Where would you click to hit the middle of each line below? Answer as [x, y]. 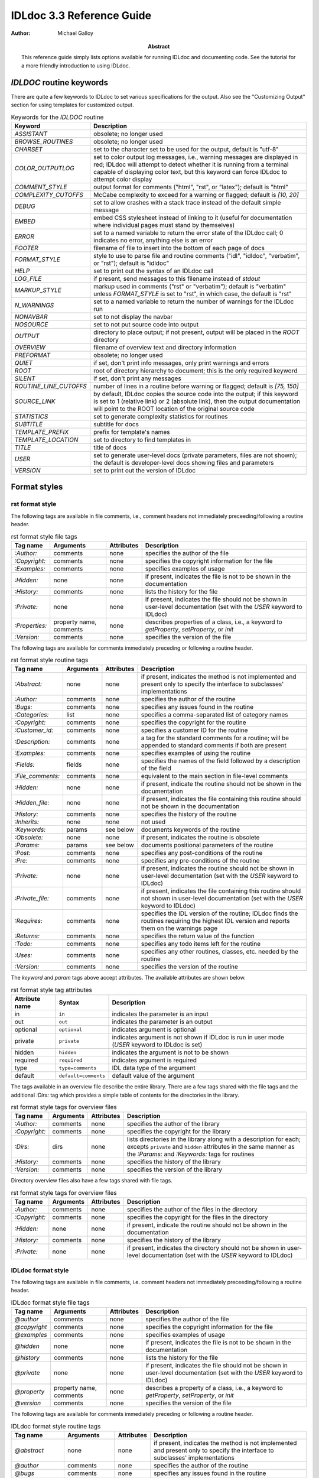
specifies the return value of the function [198, 936]
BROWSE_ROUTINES [44, 141]
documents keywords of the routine [191, 829]
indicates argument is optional [154, 1030]
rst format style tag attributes [52, 990]
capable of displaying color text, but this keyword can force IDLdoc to [191, 171]
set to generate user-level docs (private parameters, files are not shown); [196, 455]
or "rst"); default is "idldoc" [131, 263]
